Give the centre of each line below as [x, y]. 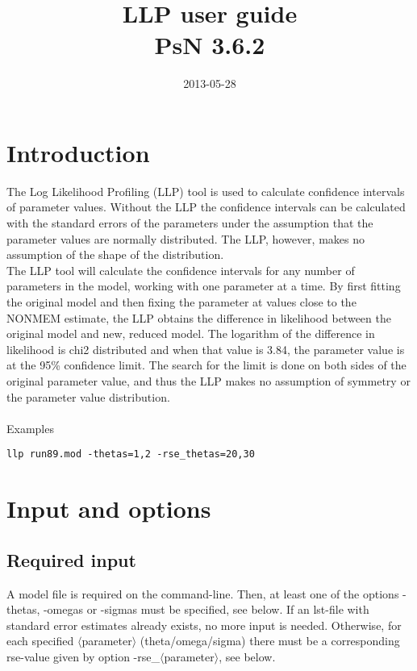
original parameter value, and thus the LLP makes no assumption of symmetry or [208, 380]
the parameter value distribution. [88, 396]
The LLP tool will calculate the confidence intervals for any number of [181, 270]
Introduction [78, 152]
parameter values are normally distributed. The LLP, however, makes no [186, 238]
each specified [40, 641]
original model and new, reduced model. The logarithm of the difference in [191, 333]
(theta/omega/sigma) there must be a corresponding [270, 641]
